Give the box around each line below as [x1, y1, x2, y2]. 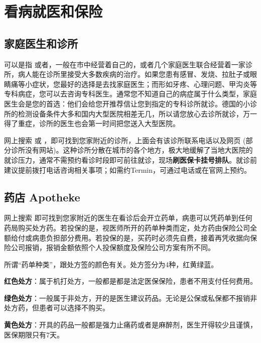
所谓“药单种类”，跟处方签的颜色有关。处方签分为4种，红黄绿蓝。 [4, 259, 218, 269]
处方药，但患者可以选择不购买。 [4, 302, 109, 313]
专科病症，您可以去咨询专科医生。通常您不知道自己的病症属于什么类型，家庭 [4, 88, 257, 99]
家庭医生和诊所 [4, 35, 78, 51]
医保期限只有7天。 [4, 329, 64, 339]
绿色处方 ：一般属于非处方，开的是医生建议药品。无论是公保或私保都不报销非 [4, 292, 257, 303]
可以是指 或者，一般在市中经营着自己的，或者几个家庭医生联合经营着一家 [4, 59, 245, 69]
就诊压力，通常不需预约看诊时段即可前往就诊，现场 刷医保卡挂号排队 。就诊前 [4, 154, 257, 165]
